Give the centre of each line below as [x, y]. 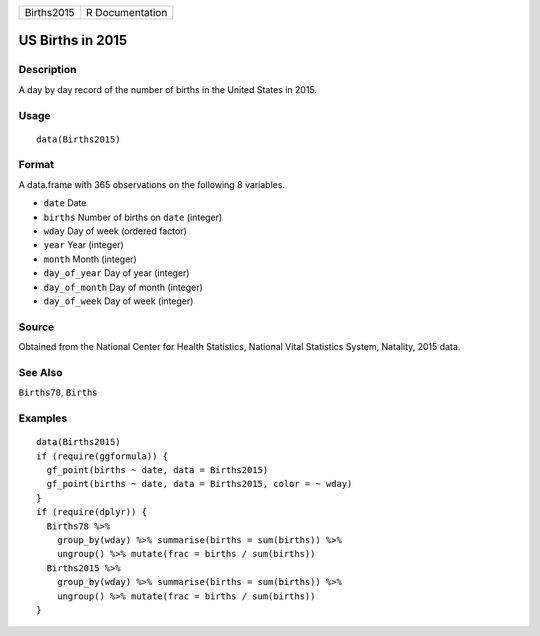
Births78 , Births [58, 392]
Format [36, 165]
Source [36, 327]
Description [47, 70]
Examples [43, 418]
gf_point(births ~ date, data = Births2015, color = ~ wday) [199, 484]
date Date [65, 203]
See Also [40, 372]
